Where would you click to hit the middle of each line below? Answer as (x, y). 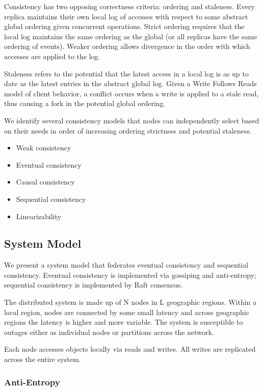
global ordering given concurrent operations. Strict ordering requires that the (124, 26)
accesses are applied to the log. (52, 56)
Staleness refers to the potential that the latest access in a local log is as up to (126, 73)
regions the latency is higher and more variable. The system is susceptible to (124, 322)
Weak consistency (44, 148)
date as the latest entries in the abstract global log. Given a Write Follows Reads (130, 83)
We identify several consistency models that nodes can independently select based (132, 120)
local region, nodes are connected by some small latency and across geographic (127, 312)
